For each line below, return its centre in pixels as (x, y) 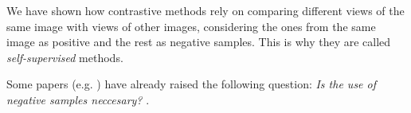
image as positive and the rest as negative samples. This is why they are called (199, 42)
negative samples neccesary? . (78, 99)
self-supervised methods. (65, 57)
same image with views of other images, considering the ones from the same (191, 26)
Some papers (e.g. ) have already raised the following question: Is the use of (192, 84)
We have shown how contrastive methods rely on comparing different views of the (205, 10)
